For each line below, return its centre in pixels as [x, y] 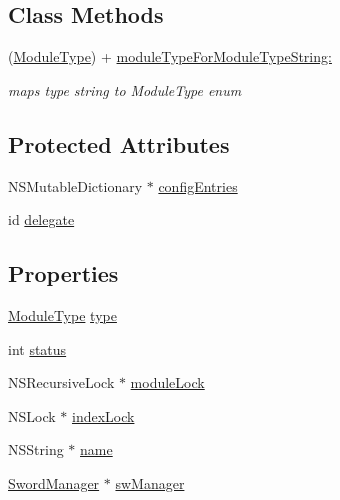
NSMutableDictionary [75, 185]
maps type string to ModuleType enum [125, 89]
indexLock [103, 415]
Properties [63, 273]
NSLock [32, 415]
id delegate [41, 219]
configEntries [198, 185]
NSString [36, 449]
